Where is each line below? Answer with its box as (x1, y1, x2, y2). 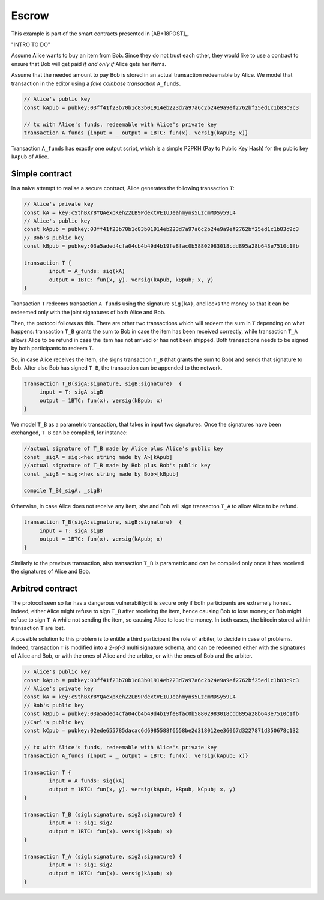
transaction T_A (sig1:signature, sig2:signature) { (23, 853, 182, 860)
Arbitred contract (11, 583, 78, 593)
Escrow (11, 9, 49, 22)
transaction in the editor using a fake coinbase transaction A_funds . (11, 80, 181, 87)
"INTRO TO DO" (11, 41, 51, 48)
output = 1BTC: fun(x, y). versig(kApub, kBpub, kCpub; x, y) (49, 786, 236, 793)
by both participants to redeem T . (11, 345, 94, 352)
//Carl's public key (23, 719, 84, 725)
